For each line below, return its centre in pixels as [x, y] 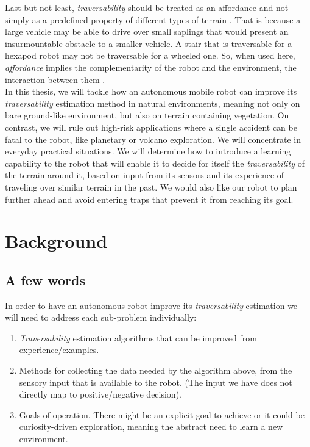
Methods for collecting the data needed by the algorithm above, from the [156, 370]
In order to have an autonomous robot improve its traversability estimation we [151, 305]
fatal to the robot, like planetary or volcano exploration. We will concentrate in [153, 139]
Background [56, 241]
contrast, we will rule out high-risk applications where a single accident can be [151, 127]
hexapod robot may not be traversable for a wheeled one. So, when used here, [150, 55]
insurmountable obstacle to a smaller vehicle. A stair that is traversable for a [149, 43]
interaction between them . [55, 79]
